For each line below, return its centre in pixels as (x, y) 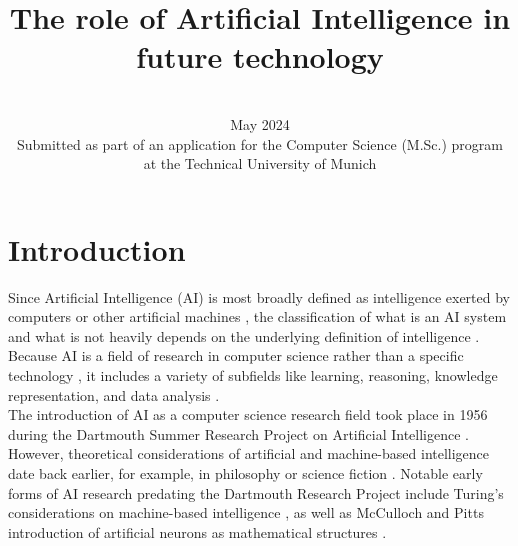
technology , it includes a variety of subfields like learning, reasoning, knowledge (253, 375)
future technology (260, 56)
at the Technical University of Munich (260, 163)
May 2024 (260, 123)
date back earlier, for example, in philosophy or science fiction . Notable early (245, 472)
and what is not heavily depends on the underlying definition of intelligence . (244, 335)
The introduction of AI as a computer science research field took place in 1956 (248, 414)
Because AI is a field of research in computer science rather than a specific (236, 355)
